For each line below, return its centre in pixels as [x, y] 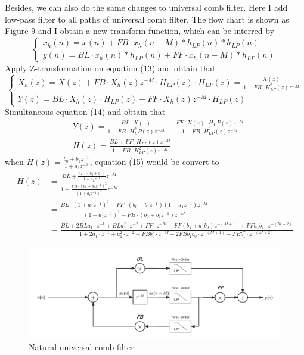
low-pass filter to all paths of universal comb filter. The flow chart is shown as [147, 19]
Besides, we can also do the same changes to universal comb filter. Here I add [146, 7]
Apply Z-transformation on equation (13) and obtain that [110, 68]
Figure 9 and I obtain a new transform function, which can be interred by [140, 31]
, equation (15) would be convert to [154, 161]
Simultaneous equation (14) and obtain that [85, 112]
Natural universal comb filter [81, 347]
